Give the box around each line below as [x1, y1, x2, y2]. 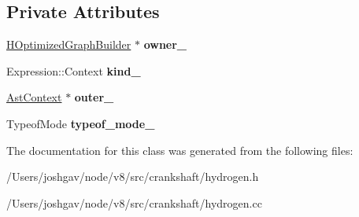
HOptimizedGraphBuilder [6, 36, 131, 53]
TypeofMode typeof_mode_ [6, 115, 155, 131]
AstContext [6, 89, 62, 105]
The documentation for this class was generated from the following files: [6, 142, 353, 158]
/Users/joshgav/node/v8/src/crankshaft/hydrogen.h [6, 168, 259, 185]
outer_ [74, 89, 114, 105]
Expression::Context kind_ [6, 62, 141, 79]
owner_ [143, 36, 187, 53]
